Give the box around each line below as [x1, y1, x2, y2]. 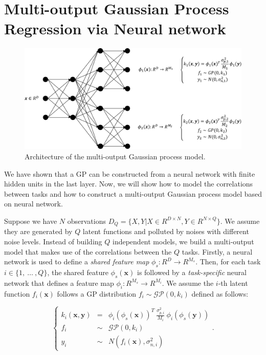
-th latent [218, 277, 248, 288]
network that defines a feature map [4, 277, 114, 288]
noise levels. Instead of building [4, 236, 102, 247]
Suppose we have [4, 215, 57, 226]
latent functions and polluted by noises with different [82, 226, 249, 237]
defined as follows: [191, 288, 249, 299]
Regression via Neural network [4, 18, 226, 39]
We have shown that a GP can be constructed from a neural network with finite [4, 168, 255, 179]
